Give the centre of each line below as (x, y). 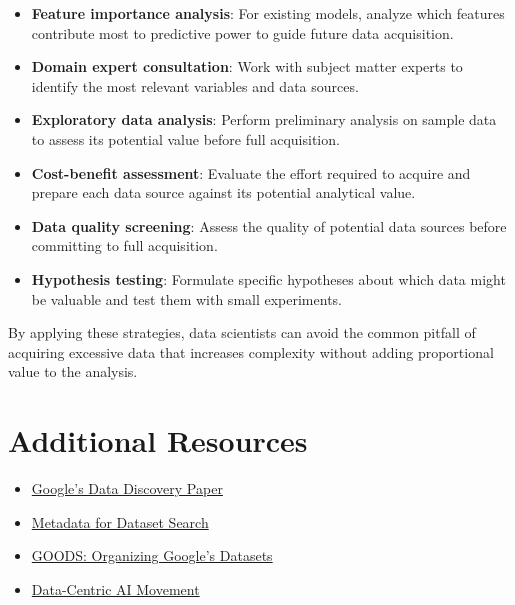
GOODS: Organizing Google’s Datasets (152, 555)
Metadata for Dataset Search (120, 521)
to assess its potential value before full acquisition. (185, 138)
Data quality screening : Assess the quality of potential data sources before (269, 225)
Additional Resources (158, 440)
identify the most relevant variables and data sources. (195, 85)
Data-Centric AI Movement (115, 588)
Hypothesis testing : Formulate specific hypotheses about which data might (268, 278)
